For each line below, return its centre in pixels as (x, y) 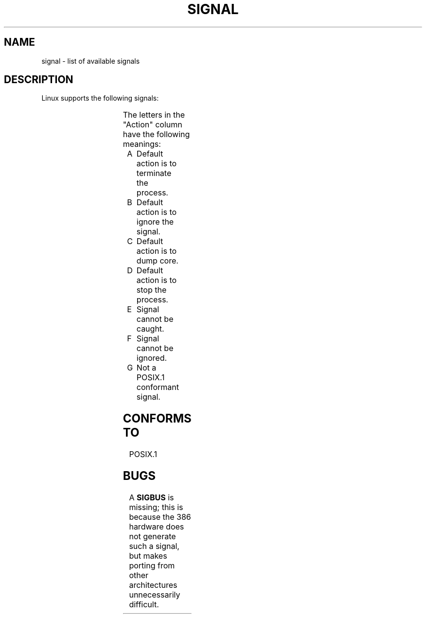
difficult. (144, 605)
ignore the (155, 222)
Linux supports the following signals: (100, 98)
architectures (153, 585)
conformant (158, 387)
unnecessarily (155, 595)
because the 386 (160, 517)
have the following (156, 134)
